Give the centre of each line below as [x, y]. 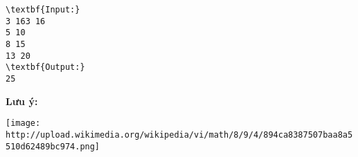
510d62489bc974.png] [53, 146]
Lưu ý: [22, 101]
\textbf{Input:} [43, 10]
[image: [23, 123]
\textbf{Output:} [45, 67]
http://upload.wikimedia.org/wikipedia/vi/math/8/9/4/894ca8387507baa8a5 [179, 135]
